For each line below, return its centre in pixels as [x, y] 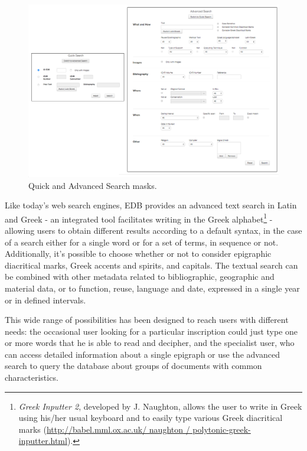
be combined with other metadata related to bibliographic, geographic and [140, 277]
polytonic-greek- [222, 429]
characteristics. [32, 378]
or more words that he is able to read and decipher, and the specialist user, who [150, 343]
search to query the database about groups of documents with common [133, 366]
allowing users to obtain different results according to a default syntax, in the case [153, 230]
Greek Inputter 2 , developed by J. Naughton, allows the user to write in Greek [160, 406]
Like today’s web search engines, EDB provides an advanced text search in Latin [151, 205]
